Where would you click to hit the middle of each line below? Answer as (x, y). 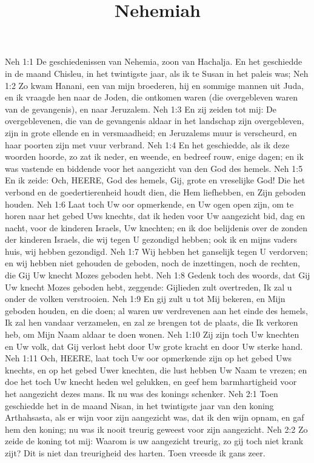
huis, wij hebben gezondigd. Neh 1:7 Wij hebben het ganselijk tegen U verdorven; (156, 251)
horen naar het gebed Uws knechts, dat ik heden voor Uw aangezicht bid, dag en (155, 216)
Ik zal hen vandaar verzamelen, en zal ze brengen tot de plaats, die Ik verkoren (152, 322)
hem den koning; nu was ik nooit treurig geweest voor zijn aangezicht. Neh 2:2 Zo (156, 429)
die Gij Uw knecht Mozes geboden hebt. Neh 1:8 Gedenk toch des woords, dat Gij (158, 275)
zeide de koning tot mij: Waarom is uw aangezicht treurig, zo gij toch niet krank (154, 441)
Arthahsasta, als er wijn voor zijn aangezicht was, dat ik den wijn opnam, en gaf (155, 417)
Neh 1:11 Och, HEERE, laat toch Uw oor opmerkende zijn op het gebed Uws (149, 358)
